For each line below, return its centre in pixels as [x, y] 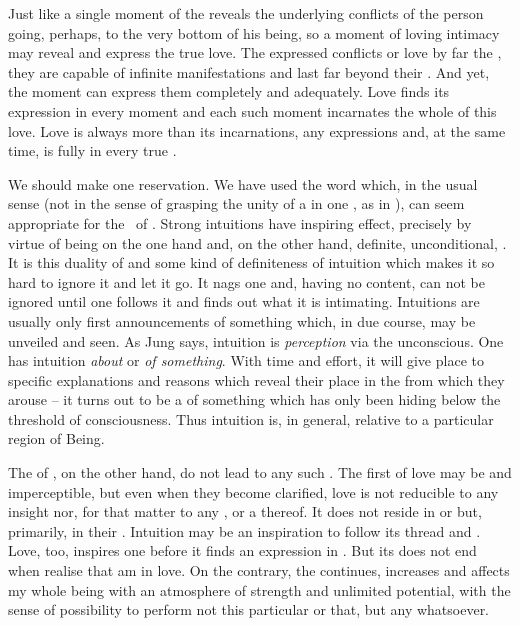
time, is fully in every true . [92, 150]
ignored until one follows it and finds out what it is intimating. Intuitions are [244, 301]
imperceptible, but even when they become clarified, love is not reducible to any [253, 491]
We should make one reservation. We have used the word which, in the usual [243, 183]
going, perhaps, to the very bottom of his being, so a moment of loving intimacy [254, 32]
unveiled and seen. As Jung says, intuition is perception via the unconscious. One [256, 340]
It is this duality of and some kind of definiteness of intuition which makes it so [251, 262]
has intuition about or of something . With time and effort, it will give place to [246, 360]
